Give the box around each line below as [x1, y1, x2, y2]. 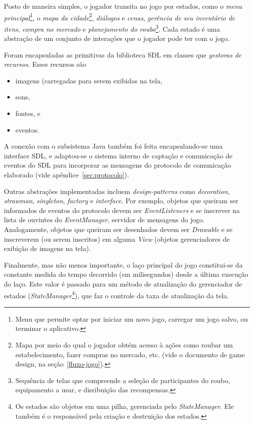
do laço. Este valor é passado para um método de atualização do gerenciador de [4, 278, 242, 289]
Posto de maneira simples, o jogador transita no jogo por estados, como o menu [4, 1, 242, 11]
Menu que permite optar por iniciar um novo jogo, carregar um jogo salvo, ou [15, 313, 248, 324]
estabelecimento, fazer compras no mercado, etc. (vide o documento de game [15, 349, 245, 359]
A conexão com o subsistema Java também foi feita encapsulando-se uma [4, 141, 223, 151]
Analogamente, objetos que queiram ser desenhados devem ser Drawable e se [4, 224, 233, 234]
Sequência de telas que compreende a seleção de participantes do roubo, [15, 375, 230, 385]
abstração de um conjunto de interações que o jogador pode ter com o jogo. [4, 33, 230, 43]
